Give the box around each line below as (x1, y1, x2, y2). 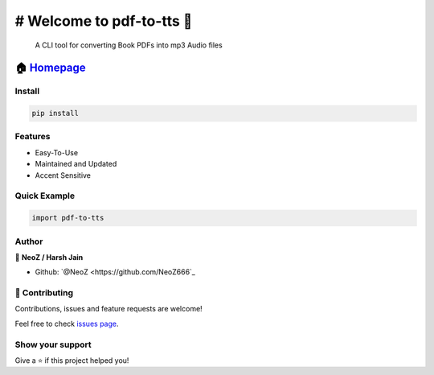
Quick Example (14, 190, 76, 201)
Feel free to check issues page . (14, 319, 119, 328)
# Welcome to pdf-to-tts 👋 (14, 12, 193, 30)
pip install (31, 109, 80, 118)
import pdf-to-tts (31, 213, 104, 223)
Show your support (14, 339, 92, 350)
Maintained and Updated (35, 159, 117, 169)
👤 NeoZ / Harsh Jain (14, 252, 84, 262)
